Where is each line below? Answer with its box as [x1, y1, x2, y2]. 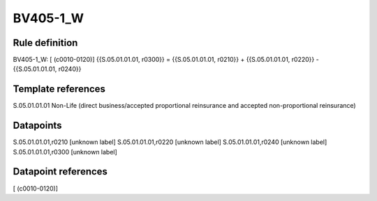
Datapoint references [13, 166, 108, 177]
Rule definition [13, 37, 78, 49]
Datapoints [13, 120, 62, 131]
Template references [13, 83, 106, 95]
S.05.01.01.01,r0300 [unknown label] [13, 147, 118, 156]
